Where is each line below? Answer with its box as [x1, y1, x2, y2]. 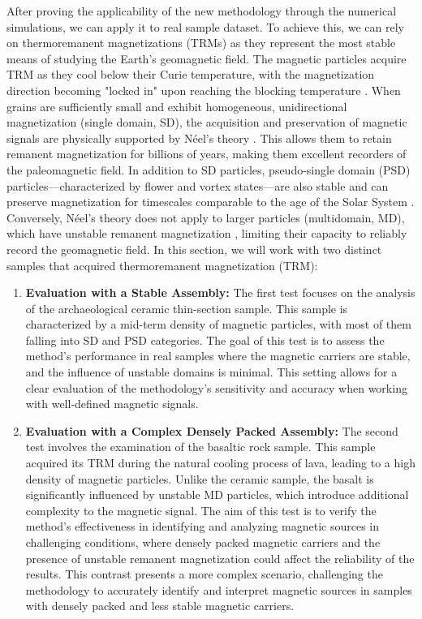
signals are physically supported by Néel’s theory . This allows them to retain [6, 129, 392, 146]
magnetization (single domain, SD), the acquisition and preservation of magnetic [6, 114, 407, 131]
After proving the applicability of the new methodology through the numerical [6, 2, 397, 19]
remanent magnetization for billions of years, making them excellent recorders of [6, 145, 407, 162]
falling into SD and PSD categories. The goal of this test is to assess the [25, 331, 385, 348]
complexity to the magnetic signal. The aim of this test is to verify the [25, 501, 377, 518]
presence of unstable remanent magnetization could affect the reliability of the [25, 549, 415, 566]
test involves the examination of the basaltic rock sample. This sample [25, 438, 376, 455]
